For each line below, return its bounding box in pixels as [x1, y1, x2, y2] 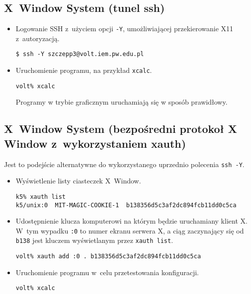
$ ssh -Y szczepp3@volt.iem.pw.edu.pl [15, 51, 144, 58]
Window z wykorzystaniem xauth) [4, 135, 186, 151]
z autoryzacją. [15, 33, 60, 43]
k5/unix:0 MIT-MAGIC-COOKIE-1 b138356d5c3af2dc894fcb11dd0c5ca [15, 201, 237, 209]
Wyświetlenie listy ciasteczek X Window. [15, 176, 141, 186]
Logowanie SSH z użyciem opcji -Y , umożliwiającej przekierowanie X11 [15, 23, 234, 34]
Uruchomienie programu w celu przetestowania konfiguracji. [15, 267, 199, 277]
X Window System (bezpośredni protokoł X [4, 121, 238, 136]
